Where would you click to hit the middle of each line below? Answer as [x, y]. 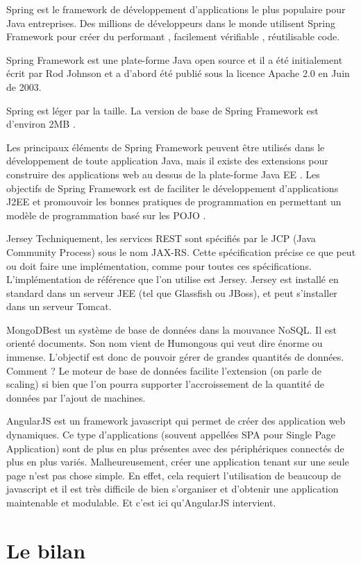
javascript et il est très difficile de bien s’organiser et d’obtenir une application [173, 489]
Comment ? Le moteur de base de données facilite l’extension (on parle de [164, 370]
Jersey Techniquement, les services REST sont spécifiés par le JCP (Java [161, 238]
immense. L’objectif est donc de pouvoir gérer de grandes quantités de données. [175, 357]
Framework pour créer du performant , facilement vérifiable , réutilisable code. [173, 36]
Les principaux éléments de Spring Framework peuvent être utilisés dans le [166, 147]
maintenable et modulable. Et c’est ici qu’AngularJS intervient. [141, 502]
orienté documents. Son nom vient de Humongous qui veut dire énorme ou [165, 343]
